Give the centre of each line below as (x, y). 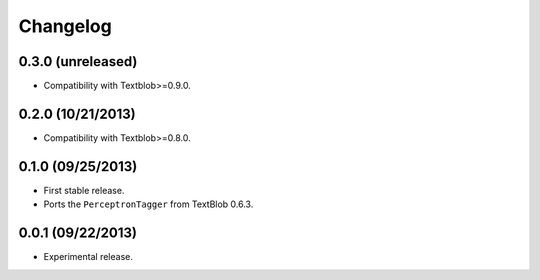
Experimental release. (88, 257)
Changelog (65, 26)
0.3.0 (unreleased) (78, 61)
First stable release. (84, 190)
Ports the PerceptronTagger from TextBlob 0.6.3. (148, 204)
